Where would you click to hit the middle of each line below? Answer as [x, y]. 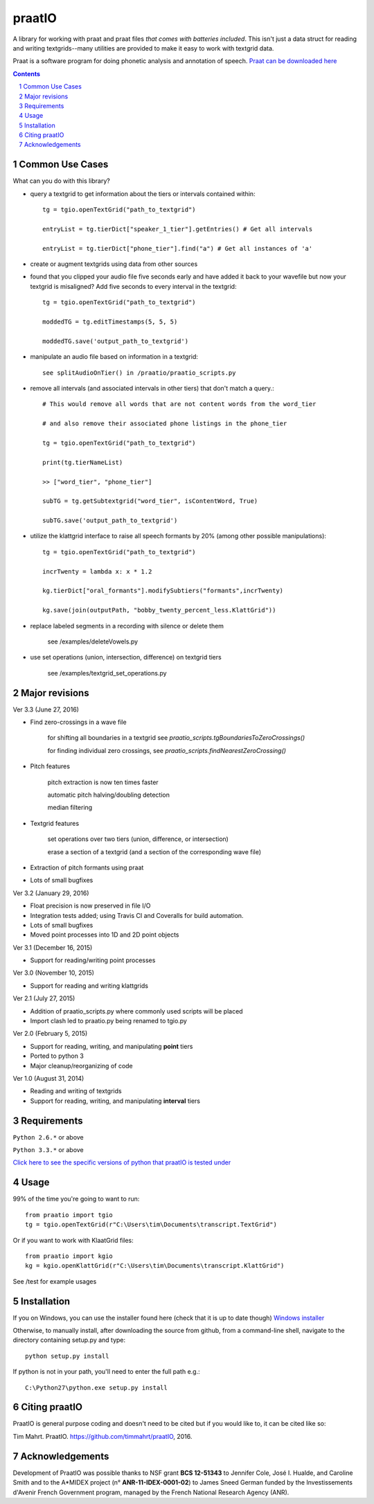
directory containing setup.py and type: [69, 1340]
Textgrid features [55, 823]
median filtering [70, 808]
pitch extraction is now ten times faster [103, 782]
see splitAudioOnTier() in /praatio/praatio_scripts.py [139, 373]
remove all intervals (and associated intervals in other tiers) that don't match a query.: [152, 388]
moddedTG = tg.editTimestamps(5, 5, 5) [110, 322]
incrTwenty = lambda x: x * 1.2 [97, 571]
